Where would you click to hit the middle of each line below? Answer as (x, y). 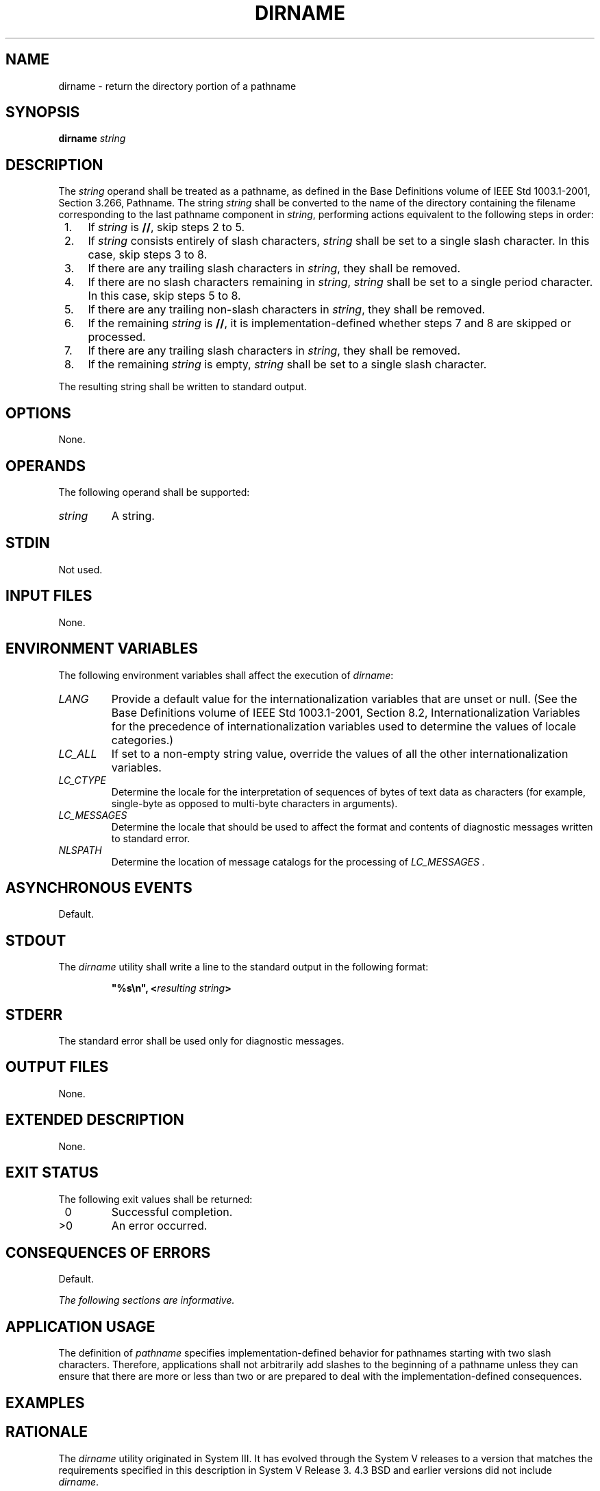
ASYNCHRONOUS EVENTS (99, 887)
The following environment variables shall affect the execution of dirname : (226, 675)
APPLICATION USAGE (80, 1326)
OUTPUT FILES (57, 1067)
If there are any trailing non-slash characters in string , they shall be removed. (287, 310)
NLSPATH (80, 850)
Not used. (80, 569)
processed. (117, 337)
